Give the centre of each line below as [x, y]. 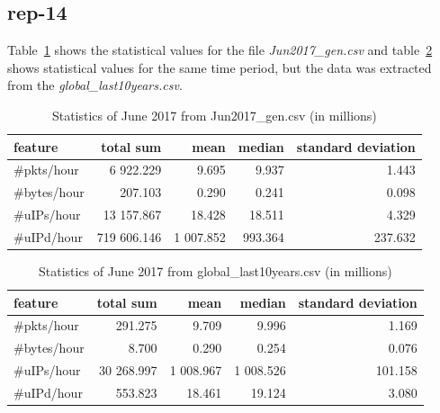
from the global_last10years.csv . [95, 85]
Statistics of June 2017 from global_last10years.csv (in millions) [215, 271]
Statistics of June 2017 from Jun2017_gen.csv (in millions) [214, 115]
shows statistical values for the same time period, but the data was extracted [220, 67]
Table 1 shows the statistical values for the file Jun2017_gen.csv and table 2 [220, 50]
